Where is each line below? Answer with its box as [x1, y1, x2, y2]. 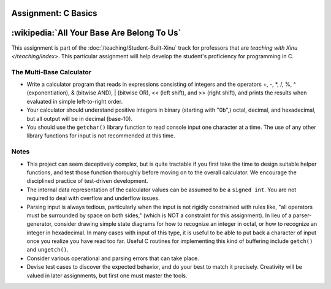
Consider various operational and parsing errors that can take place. [26, 255, 199, 262]
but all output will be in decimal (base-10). [26, 115, 133, 122]
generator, [26, 220, 53, 228]
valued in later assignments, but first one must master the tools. [26, 272, 188, 279]
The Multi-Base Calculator [11, 67, 92, 76]
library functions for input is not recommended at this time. [26, 132, 175, 139]
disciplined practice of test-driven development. [26, 177, 148, 185]
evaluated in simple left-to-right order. [26, 98, 123, 105]
